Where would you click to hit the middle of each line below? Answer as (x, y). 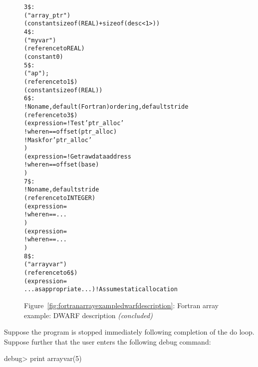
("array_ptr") (47, 15)
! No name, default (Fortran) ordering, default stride (106, 106)
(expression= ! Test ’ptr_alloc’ (74, 123)
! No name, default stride (62, 190)
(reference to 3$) (51, 115)
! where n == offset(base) (62, 165)
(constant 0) (44, 57)
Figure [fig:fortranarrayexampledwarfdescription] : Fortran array (121, 305)
